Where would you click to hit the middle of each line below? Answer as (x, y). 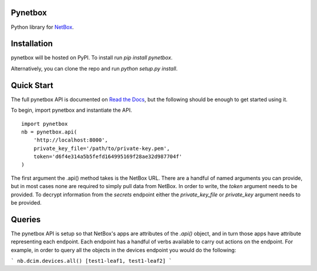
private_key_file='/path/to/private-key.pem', (102, 148)
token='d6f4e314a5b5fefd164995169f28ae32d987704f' (108, 157)
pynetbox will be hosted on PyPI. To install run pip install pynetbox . (92, 58)
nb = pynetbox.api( (49, 132)
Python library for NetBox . (42, 27)
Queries (26, 220)
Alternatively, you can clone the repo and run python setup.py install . (94, 68)
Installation (32, 44)
